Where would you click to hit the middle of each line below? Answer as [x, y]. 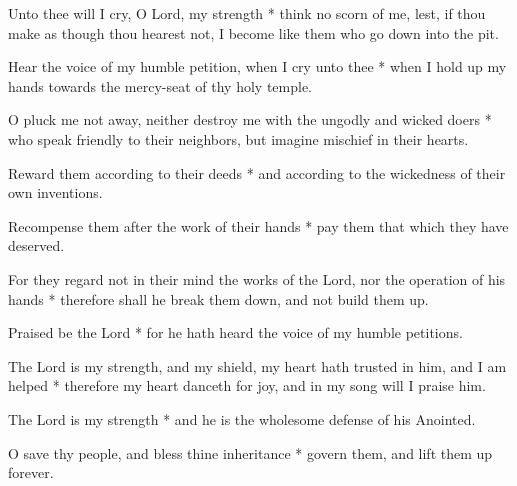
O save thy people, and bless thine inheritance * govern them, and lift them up [250, 452]
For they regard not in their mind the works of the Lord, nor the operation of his [257, 278]
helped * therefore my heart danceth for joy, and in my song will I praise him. [247, 385]
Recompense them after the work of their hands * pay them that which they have [258, 225]
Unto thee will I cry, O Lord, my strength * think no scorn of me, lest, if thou [247, 13]
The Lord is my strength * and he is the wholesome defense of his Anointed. [242, 418]
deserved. [36, 245]
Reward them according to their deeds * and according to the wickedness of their [257, 172]
